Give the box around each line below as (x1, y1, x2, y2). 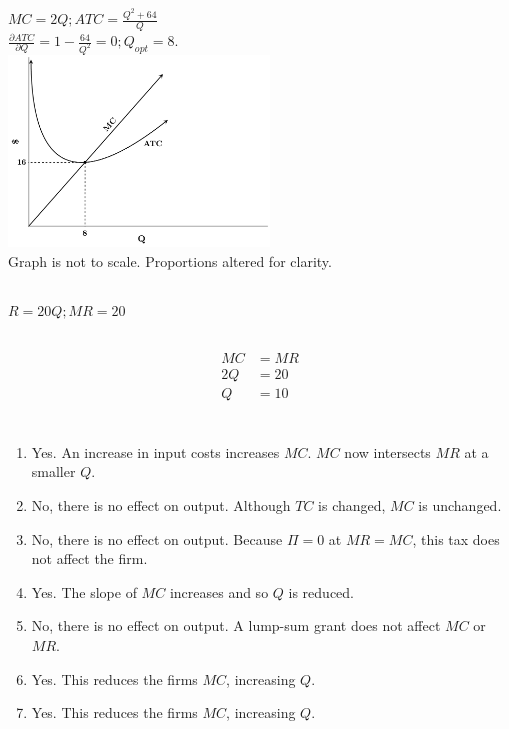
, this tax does (412, 528, 500, 549)
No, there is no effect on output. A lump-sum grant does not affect (31, 615, 441, 636)
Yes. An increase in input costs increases (31, 441, 280, 462)
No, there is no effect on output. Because (31, 528, 283, 549)
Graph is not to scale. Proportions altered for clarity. (8, 250, 332, 271)
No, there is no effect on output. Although (31, 495, 291, 515)
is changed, (318, 495, 386, 515)
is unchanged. (418, 495, 502, 515)
